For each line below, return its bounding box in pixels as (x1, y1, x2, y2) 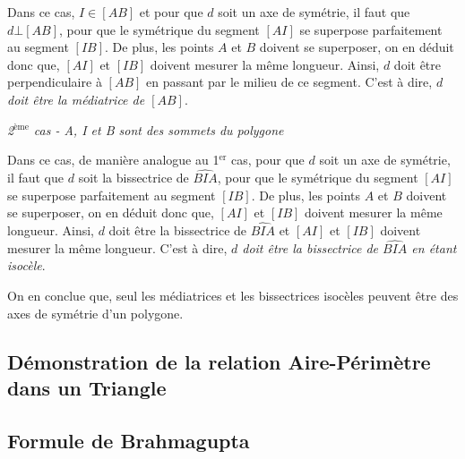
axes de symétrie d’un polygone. (7, 303, 184, 322)
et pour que (139, 3, 203, 21)
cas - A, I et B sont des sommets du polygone (33, 120, 284, 139)
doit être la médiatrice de (7, 89, 145, 108)
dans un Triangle (7, 373, 167, 401)
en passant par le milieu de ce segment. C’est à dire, (146, 72, 433, 91)
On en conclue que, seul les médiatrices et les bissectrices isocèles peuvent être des (7, 285, 459, 304)
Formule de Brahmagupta (7, 426, 250, 454)
